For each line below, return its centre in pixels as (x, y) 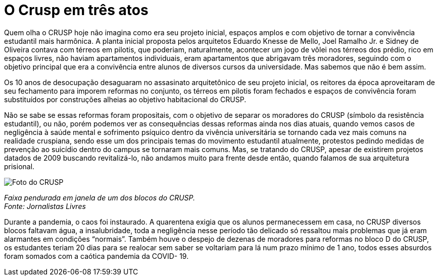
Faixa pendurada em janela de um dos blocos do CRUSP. (100, 197)
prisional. (19, 166)
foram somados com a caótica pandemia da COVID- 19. (96, 256)
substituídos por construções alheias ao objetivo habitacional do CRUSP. (125, 99)
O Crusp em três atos (76, 10)
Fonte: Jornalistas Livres (45, 206)
